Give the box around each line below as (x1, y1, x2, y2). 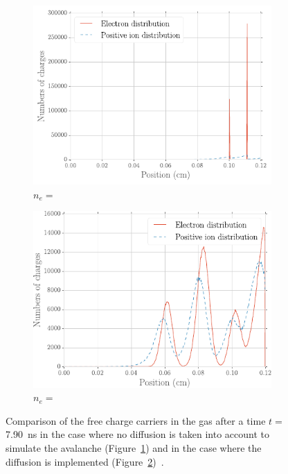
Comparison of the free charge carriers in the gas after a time (6, 413, 266, 428)
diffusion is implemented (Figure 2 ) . (6, 454, 164, 468)
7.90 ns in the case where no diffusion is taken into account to (6, 427, 270, 441)
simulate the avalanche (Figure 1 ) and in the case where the (6, 441, 262, 455)
